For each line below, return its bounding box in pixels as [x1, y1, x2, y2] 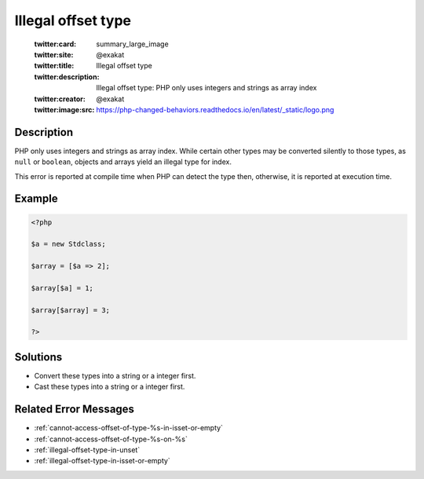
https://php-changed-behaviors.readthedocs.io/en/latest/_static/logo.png [96, 104, 334, 114]
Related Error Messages [14, 403, 135, 416]
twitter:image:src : [34, 104, 95, 114]
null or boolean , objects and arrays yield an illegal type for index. [14, 157, 232, 166]
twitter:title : [34, 61, 75, 71]
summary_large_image [96, 39, 169, 49]
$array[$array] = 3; [31, 305, 110, 314]
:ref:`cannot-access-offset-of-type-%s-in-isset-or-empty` [34, 423, 224, 433]
